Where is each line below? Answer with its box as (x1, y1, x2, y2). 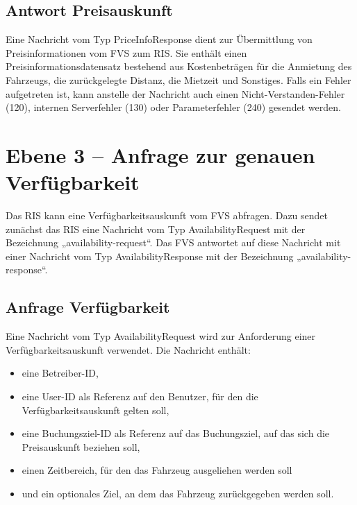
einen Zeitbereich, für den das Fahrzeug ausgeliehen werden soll (22, 463, 292, 477)
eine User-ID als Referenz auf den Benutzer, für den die (22, 389, 258, 404)
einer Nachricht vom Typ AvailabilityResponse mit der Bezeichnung (6, 248, 294, 263)
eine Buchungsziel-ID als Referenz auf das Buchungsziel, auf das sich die (22, 426, 330, 440)
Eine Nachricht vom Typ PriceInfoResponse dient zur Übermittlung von (6, 32, 313, 46)
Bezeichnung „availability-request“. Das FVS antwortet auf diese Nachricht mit (6, 235, 341, 250)
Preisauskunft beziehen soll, (22, 439, 140, 454)
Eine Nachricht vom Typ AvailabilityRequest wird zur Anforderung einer (6, 329, 316, 343)
